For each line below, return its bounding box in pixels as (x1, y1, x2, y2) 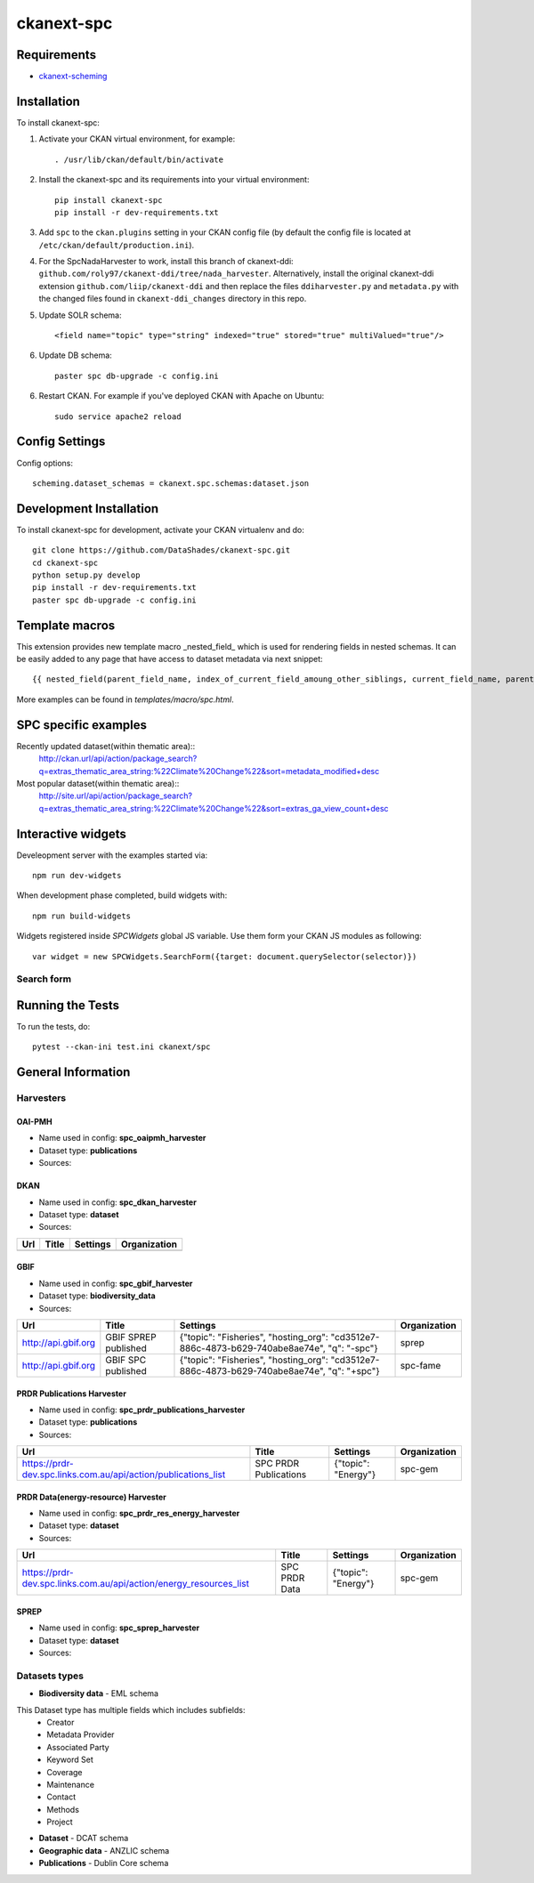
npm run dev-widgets (32, 870, 122, 880)
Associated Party (46, 1742, 110, 1752)
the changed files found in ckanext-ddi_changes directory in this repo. (38, 294, 307, 304)
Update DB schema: (38, 350, 113, 360)
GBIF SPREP (105, 1330, 157, 1343)
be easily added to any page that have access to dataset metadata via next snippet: (16, 654, 324, 665)
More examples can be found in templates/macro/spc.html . (16, 694, 235, 705)
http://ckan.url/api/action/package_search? (38, 753, 198, 764)
